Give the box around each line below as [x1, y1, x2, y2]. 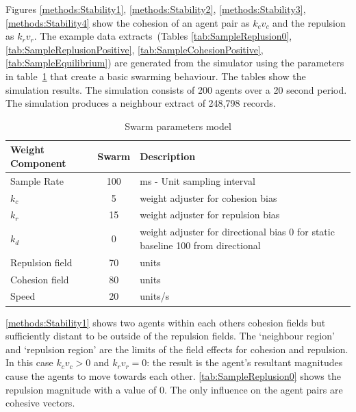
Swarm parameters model [125, 118, 231, 133]
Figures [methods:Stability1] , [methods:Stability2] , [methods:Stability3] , [5, 2, 306, 16]
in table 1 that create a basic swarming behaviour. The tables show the [5, 68, 306, 83]
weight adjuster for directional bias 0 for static [140, 224, 335, 239]
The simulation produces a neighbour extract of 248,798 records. [5, 96, 276, 110]
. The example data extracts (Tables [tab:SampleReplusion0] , [34, 29, 292, 43]
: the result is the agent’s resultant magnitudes [147, 355, 343, 370]
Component [10, 155, 66, 170]
